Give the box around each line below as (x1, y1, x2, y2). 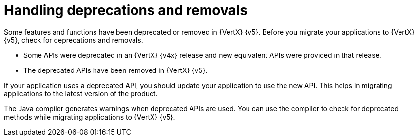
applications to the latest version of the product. (4, 89, 158, 98)
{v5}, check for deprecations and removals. (4, 35, 143, 44)
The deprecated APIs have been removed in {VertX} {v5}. (23, 66, 208, 74)
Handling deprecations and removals (4, 2, 247, 18)
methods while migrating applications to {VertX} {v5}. (4, 112, 175, 121)
